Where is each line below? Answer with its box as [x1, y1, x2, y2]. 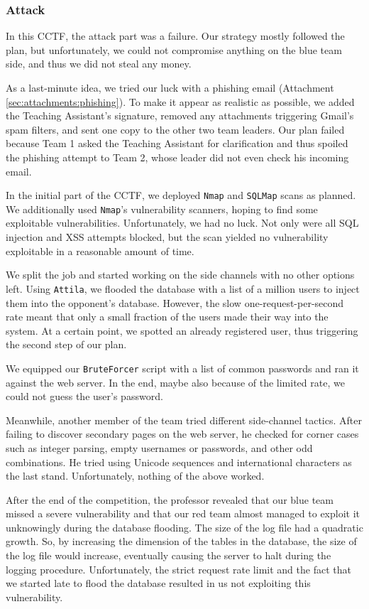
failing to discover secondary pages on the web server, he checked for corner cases [6, 426, 359, 441]
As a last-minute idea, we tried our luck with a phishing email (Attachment [6, 80, 334, 95]
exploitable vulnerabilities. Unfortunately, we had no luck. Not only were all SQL [6, 215, 359, 230]
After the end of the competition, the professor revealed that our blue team [6, 492, 334, 507]
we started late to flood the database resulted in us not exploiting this [6, 576, 311, 591]
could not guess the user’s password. [6, 389, 163, 404]
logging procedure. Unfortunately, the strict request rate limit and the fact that [6, 561, 351, 576]
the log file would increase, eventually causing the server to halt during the [6, 548, 331, 563]
